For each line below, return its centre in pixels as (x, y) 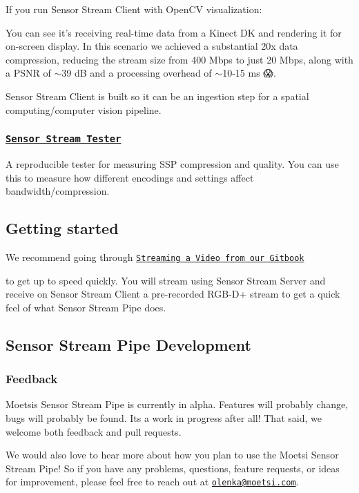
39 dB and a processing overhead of (137, 73)
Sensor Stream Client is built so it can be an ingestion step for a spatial (157, 96)
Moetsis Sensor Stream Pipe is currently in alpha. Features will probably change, (177, 404)
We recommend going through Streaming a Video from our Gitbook (155, 257)
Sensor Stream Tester (64, 139)
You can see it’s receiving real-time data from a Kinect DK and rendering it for (174, 32)
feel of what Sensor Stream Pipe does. (86, 307)
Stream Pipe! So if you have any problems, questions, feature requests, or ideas (173, 468)
